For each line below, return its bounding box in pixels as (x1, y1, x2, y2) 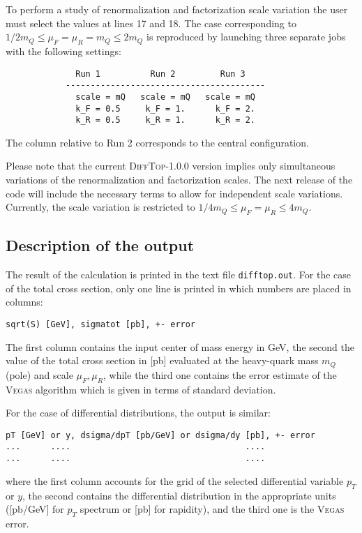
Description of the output (6, 234, 195, 256)
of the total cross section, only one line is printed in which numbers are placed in (6, 280, 352, 295)
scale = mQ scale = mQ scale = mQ (75, 91, 255, 102)
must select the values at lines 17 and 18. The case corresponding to (6, 15, 296, 30)
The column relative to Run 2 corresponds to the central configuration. (6, 135, 309, 149)
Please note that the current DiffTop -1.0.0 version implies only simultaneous (6, 158, 335, 173)
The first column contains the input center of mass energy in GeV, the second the (6, 339, 354, 354)
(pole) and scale (6, 367, 73, 382)
